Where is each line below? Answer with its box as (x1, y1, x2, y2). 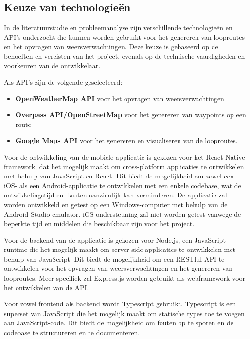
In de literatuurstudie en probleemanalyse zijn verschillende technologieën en (4, 22, 232, 32)
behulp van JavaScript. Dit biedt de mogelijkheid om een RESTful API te (4, 253, 225, 264)
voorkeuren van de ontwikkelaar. (4, 60, 101, 71)
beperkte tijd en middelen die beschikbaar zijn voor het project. (4, 218, 195, 229)
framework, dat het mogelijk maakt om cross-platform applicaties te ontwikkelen (4, 161, 244, 171)
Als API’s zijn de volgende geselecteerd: (4, 76, 123, 87)
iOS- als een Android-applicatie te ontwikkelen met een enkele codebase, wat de (4, 180, 241, 190)
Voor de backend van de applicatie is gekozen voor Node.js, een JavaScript (4, 234, 226, 245)
